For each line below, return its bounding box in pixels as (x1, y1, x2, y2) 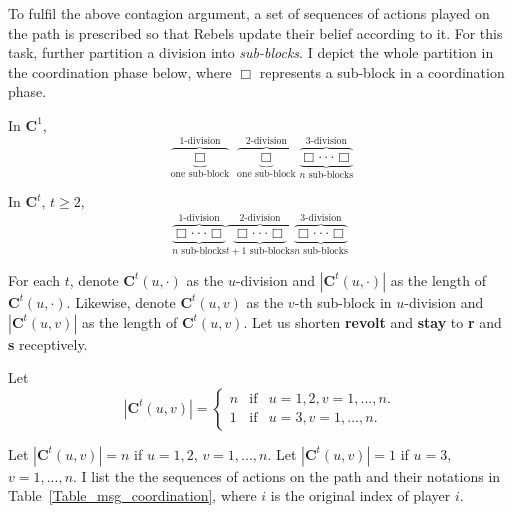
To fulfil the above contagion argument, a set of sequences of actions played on (8, 3, 490, 23)
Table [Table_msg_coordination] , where (8, 485, 257, 506)
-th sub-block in (294, 291, 392, 312)
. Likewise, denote (66, 291, 176, 312)
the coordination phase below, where (8, 61, 232, 82)
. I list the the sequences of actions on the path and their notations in (73, 465, 501, 486)
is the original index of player (270, 485, 451, 506)
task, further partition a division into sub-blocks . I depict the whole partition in (8, 42, 494, 63)
